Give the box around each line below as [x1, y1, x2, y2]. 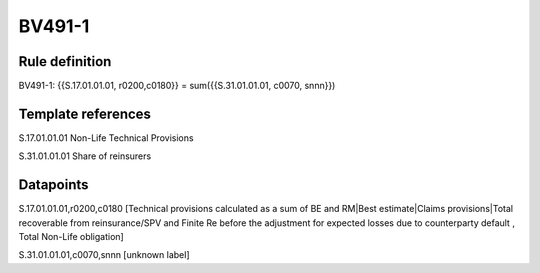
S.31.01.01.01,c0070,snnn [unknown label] [18, 249, 190, 261]
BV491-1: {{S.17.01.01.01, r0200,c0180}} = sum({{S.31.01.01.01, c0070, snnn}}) [18, 80, 336, 92]
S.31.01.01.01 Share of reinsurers [18, 150, 152, 162]
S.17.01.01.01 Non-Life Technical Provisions [18, 131, 194, 144]
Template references [18, 105, 152, 122]
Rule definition [18, 53, 112, 70]
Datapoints [18, 176, 89, 194]
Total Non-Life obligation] [18, 231, 124, 243]
